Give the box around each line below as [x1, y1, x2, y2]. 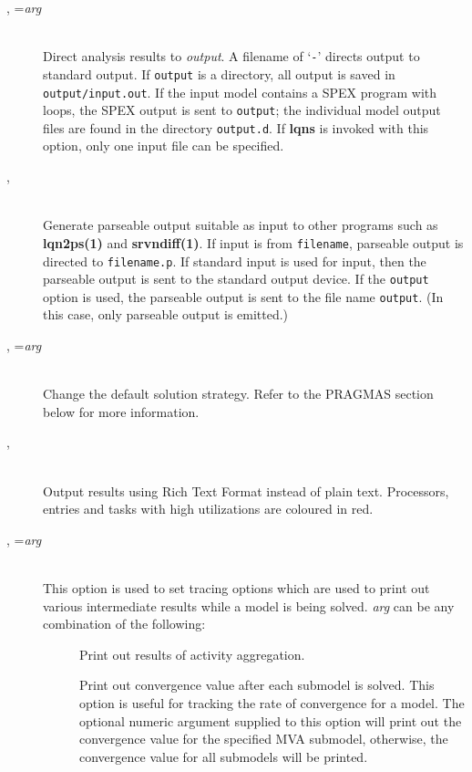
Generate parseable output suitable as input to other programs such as [43, 215, 438, 235]
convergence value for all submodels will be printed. [79, 746, 368, 766]
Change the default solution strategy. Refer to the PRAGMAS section [43, 384, 434, 403]
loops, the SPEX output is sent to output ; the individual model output [43, 100, 441, 120]
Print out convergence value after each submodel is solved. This [79, 675, 435, 694]
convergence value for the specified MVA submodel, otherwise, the [79, 729, 448, 748]
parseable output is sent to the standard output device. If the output [43, 269, 429, 288]
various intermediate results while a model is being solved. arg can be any [43, 596, 455, 615]
